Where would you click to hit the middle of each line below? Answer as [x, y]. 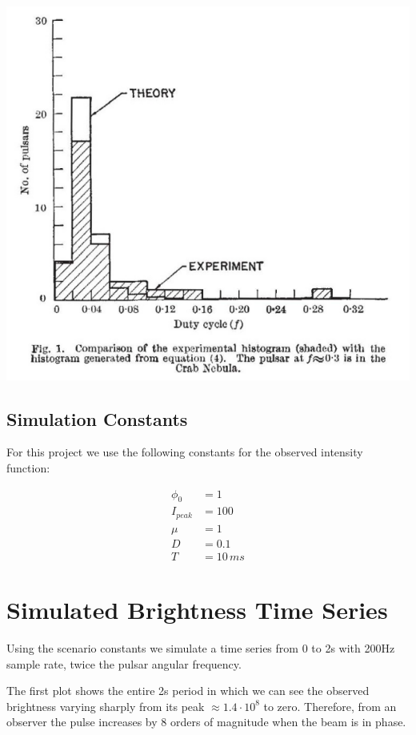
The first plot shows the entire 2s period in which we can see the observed [188, 691]
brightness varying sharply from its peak [106, 706]
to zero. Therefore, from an [330, 706]
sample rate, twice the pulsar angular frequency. [124, 663]
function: [28, 467]
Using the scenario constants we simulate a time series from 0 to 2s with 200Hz [201, 648]
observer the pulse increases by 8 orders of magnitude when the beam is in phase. [206, 722]
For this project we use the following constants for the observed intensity [185, 452]
